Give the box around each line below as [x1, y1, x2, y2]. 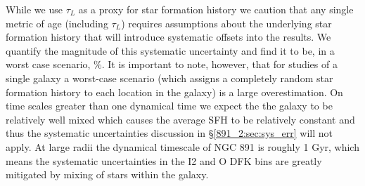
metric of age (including [6, 15, 108, 30]
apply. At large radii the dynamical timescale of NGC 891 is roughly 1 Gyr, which [6, 139, 359, 154]
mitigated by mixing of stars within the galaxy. [6, 167, 209, 182]
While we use [6, 2, 63, 16]
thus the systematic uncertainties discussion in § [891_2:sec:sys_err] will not [6, 126, 333, 140]
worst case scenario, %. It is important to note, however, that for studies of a [6, 57, 338, 72]
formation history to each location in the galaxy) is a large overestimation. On [6, 84, 343, 99]
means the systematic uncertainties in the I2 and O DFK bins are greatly [6, 153, 322, 168]
